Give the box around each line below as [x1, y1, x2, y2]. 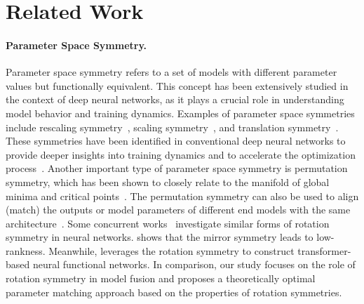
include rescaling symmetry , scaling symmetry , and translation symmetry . [6, 119, 339, 134]
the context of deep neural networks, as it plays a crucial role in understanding [6, 92, 344, 107]
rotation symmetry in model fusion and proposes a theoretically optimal [6, 271, 316, 286]
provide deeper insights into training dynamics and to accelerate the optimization [6, 147, 356, 161]
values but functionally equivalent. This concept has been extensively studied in [6, 78, 349, 93]
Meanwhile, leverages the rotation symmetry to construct [48, 243, 295, 258]
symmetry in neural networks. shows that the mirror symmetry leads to [6, 230, 314, 244]
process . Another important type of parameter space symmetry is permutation [6, 161, 348, 176]
